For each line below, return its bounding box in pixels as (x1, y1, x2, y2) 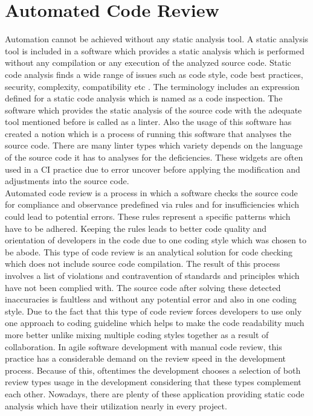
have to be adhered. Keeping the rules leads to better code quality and (5, 222, 267, 234)
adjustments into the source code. (5, 174, 129, 187)
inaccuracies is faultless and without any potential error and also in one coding (5, 293, 297, 306)
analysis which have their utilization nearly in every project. (5, 399, 227, 412)
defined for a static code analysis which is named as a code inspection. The (5, 92, 283, 104)
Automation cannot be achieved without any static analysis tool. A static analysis (5, 33, 309, 45)
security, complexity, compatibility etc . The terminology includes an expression (5, 80, 300, 92)
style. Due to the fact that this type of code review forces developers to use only (5, 304, 302, 317)
